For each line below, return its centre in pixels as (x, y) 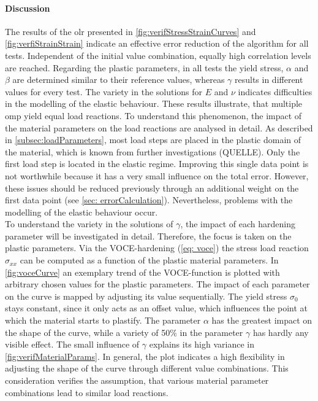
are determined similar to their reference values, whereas (119, 80)
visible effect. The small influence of (72, 344)
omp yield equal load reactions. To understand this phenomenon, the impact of (153, 115)
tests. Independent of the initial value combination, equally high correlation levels (158, 55)
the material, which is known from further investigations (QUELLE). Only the (153, 151)
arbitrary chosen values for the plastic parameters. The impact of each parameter (157, 284)
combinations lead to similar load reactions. (87, 392)
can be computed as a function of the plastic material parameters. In (149, 260)
